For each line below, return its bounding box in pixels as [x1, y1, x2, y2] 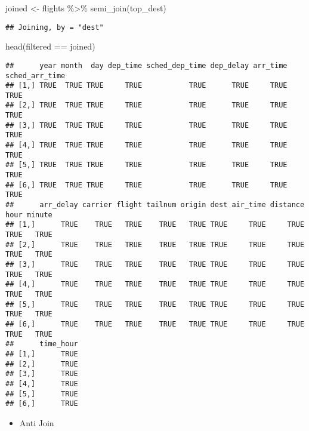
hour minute [5, 210, 52, 219]
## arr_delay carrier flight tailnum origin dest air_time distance [5, 201, 305, 210]
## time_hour [5, 340, 78, 349]
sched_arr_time [5, 71, 66, 80]
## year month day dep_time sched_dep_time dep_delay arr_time [5, 61, 288, 70]
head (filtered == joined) [5, 40, 95, 53]
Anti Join [19, 416, 54, 429]
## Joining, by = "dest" [5, 23, 104, 32]
